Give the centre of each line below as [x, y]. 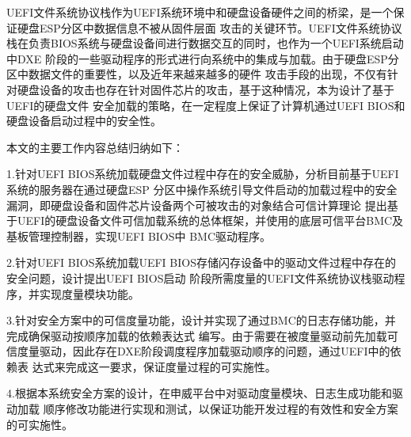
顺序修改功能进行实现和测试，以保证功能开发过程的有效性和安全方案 [221, 409]
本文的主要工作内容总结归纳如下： [95, 147]
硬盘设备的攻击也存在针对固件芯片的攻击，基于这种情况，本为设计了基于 [205, 89]
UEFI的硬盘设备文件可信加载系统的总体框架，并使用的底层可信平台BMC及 [210, 220]
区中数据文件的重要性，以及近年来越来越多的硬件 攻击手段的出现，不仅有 [197, 74]
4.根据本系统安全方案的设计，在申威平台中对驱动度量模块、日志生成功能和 [199, 393]
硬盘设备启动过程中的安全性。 [84, 121]
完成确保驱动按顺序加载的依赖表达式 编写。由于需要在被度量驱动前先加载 [197, 335]
